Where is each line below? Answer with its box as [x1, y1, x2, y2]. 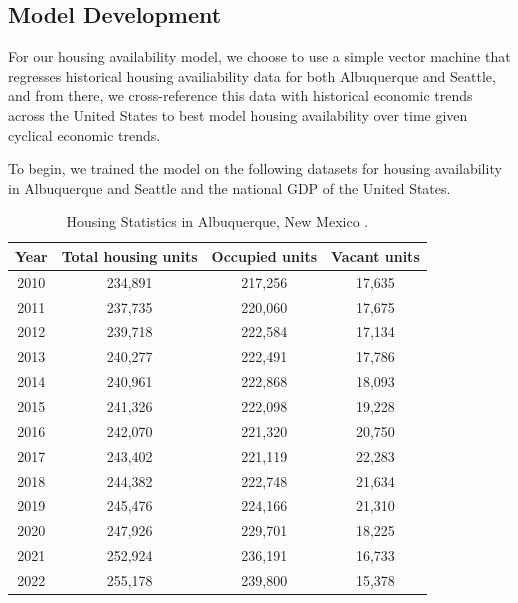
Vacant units [331, 245, 420, 266]
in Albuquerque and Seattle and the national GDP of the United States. [8, 177, 451, 198]
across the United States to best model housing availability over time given [8, 104, 468, 125]
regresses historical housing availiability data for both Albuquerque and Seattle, [8, 65, 496, 86]
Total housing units [61, 245, 198, 266]
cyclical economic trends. [8, 124, 161, 145]
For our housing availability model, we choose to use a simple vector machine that [8, 46, 511, 67]
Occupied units [211, 245, 318, 266]
